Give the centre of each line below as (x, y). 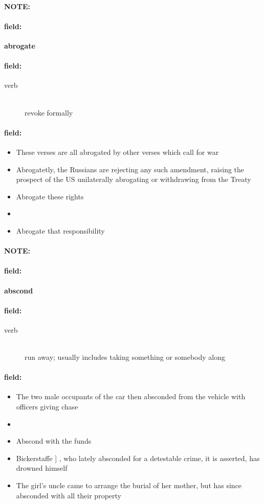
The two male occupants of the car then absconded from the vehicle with (131, 396)
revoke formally (49, 112)
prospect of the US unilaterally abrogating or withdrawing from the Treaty (134, 179)
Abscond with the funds (54, 441)
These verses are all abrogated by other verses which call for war (117, 152)
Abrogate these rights (50, 196)
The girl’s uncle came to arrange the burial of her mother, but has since (129, 485)
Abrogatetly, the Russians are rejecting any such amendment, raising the (130, 169)
